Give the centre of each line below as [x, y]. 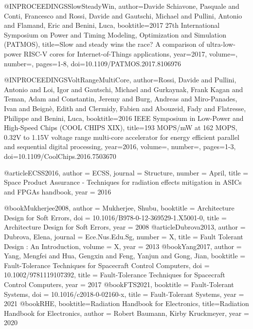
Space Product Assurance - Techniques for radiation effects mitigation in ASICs [123, 182]
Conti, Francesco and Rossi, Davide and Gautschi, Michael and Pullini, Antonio [123, 15]
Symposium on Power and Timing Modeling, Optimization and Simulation [115, 34]
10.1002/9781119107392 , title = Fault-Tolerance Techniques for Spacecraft [115, 275]
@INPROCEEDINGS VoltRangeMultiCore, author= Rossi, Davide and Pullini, [120, 80]
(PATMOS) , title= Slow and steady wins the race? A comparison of [104, 44]
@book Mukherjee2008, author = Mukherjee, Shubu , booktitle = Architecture [119, 208]
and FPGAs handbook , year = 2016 [58, 191]
